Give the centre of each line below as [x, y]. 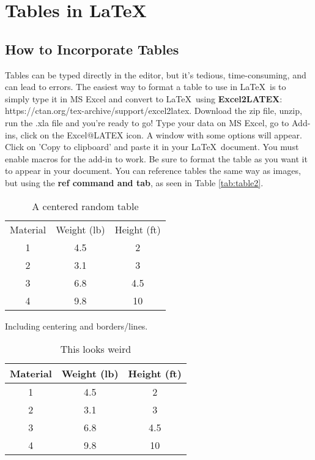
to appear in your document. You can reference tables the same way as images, [153, 171]
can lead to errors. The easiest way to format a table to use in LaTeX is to [146, 87]
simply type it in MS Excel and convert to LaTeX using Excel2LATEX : [144, 98]
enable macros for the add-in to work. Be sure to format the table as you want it [156, 158]
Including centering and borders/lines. [76, 326]
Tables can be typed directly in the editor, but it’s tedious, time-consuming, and [156, 74]
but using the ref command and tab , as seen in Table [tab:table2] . [134, 182]
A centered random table [85, 206]
